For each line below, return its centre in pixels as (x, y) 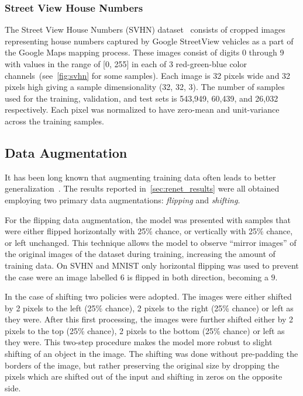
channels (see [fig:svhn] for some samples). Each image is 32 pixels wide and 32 (148, 75)
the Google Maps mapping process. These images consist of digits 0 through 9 (144, 52)
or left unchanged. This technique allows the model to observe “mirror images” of (151, 242)
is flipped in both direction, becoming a (198, 277)
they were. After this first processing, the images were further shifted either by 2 (149, 319)
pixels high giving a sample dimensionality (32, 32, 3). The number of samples (145, 87)
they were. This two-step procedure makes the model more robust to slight (139, 342)
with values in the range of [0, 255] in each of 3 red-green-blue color (126, 64)
